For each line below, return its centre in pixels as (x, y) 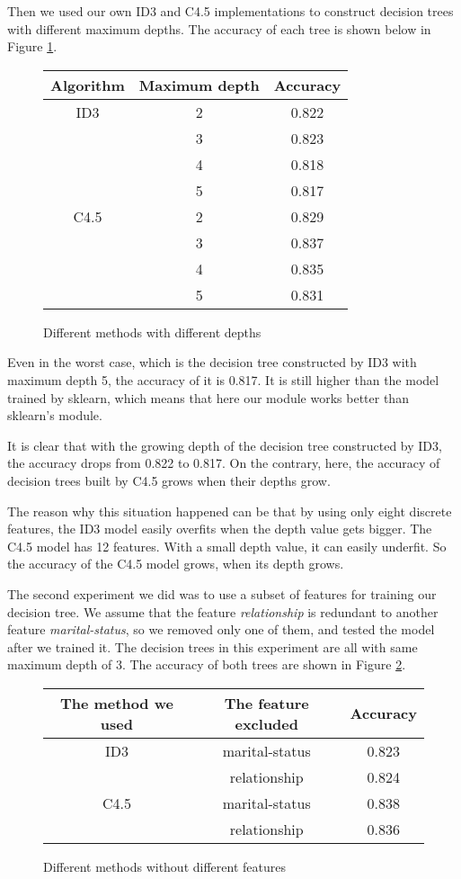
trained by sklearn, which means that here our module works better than (208, 397)
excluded (266, 723)
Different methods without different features (164, 866)
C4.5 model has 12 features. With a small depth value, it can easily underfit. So (227, 546)
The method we (116, 703)
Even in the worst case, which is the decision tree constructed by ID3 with (212, 362)
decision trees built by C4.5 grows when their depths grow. (169, 480)
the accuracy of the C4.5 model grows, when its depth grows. (176, 564)
